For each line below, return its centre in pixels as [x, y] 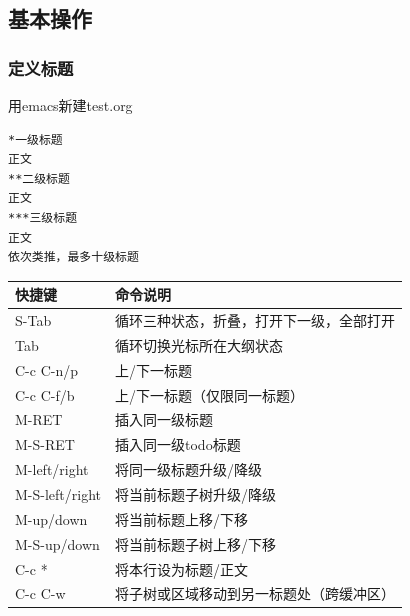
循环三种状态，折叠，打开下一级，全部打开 [255, 320]
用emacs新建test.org [70, 105]
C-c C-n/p [46, 369]
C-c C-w [40, 593]
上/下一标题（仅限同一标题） [210, 394]
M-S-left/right [58, 494]
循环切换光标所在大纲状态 [199, 344]
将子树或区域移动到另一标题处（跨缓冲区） [255, 593]
